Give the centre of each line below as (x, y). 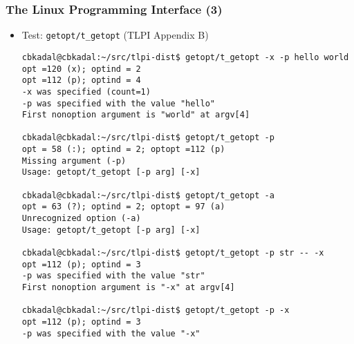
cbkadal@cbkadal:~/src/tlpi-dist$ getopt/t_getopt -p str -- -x (173, 253)
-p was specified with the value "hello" (118, 103)
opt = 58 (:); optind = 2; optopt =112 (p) (123, 150)
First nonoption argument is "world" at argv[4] (136, 115)
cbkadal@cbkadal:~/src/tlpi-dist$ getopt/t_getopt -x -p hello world (185, 57)
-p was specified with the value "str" (113, 276)
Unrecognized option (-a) (81, 219)
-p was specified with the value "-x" (111, 333)
